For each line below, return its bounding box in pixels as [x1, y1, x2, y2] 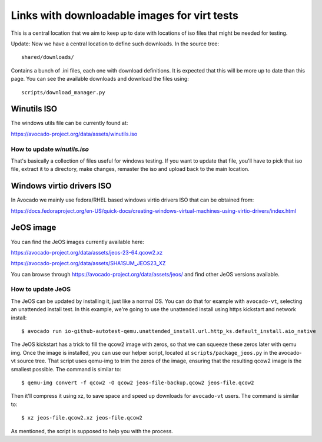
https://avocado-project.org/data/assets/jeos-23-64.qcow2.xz [11, 249, 163, 256]
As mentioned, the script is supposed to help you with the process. [11, 427, 174, 434]
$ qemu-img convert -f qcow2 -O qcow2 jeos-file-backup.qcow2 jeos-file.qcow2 [21, 379, 254, 386]
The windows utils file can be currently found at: [11, 120, 128, 127]
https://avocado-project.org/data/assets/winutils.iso [11, 130, 138, 137]
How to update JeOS [11, 285, 71, 293]
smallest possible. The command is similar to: [11, 365, 122, 372]
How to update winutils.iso [11, 145, 89, 153]
